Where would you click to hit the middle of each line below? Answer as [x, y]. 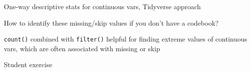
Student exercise [28, 64]
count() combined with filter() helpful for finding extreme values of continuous [126, 39]
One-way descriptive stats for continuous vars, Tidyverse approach [102, 6]
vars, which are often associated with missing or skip [82, 48]
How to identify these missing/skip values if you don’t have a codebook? [111, 22]
